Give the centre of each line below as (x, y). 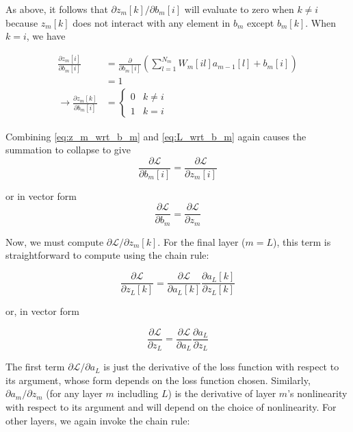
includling (138, 393)
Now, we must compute (55, 241)
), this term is (302, 241)
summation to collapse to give (68, 150)
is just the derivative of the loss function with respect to (221, 367)
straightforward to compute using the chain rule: (107, 255)
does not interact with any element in (152, 22)
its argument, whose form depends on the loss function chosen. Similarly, (158, 380)
